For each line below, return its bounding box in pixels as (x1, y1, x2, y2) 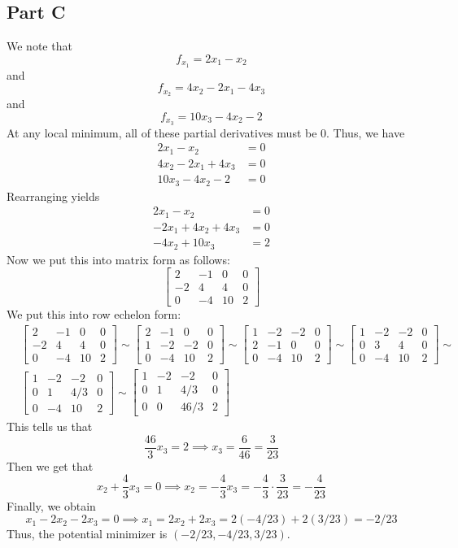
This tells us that (7, 418, 93, 435)
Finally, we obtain (7, 497, 96, 514)
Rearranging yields (7, 187, 100, 204)
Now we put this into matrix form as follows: (7, 250, 230, 267)
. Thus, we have (326, 124, 405, 141)
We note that (7, 37, 72, 54)
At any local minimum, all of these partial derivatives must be (7, 124, 317, 141)
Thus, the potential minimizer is (7, 525, 168, 542)
